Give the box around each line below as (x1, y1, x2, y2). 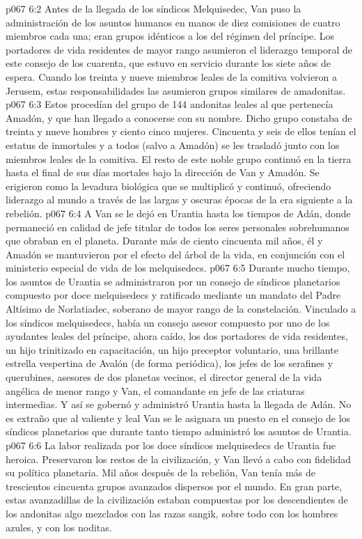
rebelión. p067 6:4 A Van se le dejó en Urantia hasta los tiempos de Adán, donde (6, 205, 351, 220)
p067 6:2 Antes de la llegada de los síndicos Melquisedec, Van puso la (6, 1, 301, 15)
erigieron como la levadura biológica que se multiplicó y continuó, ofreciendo (6, 178, 331, 193)
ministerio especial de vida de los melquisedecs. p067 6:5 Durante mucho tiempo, (6, 260, 350, 275)
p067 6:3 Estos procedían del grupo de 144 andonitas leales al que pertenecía (6, 97, 333, 111)
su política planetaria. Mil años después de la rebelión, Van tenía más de (6, 465, 315, 480)
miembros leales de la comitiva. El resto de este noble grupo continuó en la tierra (6, 151, 352, 166)
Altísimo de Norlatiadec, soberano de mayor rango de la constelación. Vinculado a (6, 302, 356, 316)
